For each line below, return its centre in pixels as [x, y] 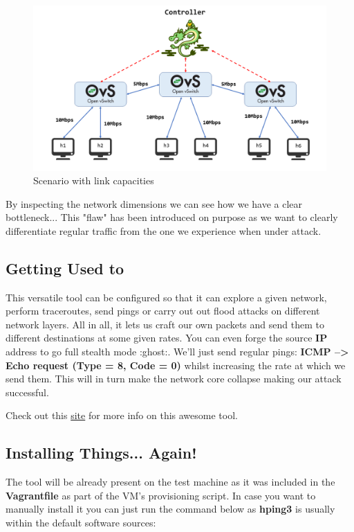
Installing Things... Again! [101, 453]
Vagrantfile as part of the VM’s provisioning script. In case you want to [161, 495]
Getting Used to [65, 268]
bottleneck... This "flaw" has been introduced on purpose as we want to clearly [172, 217]
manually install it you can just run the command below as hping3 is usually [170, 509]
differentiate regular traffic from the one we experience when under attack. [164, 230]
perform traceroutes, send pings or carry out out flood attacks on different [163, 311]
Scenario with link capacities [94, 180]
